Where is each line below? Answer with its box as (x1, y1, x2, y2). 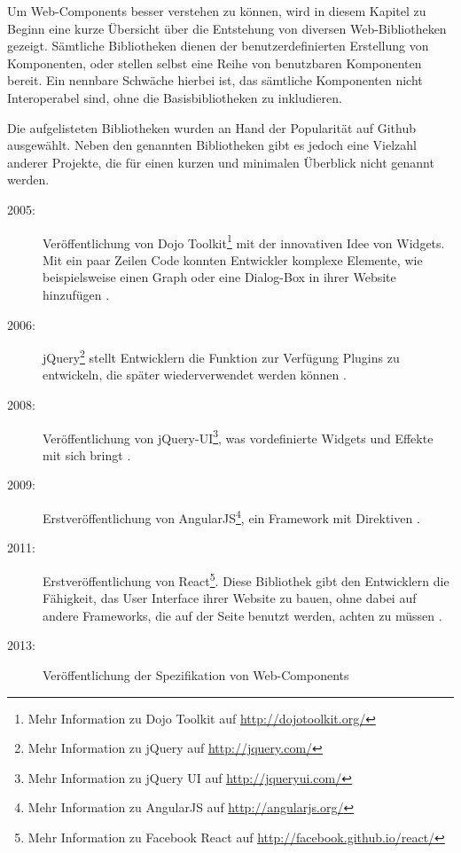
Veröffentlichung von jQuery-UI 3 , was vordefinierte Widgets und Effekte (43, 426, 434, 447)
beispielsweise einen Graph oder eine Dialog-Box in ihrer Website (43, 268, 396, 286)
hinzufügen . (43, 285, 110, 303)
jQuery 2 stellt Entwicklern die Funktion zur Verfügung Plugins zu (43, 346, 400, 366)
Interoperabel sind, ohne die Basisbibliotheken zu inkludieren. (7, 88, 342, 106)
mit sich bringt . (43, 445, 131, 464)
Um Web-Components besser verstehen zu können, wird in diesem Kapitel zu (7, 2, 426, 20)
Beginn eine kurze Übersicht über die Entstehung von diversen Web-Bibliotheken (7, 19, 447, 37)
